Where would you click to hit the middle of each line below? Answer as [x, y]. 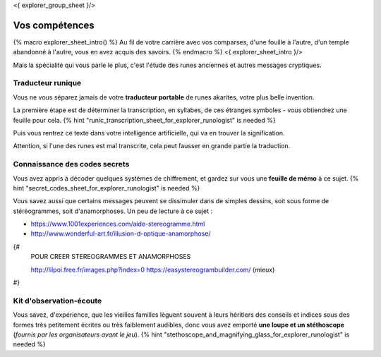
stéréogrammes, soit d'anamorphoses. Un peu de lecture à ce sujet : [113, 211]
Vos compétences [54, 25]
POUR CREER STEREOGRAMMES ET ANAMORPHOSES [111, 257]
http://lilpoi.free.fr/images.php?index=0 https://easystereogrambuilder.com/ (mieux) [153, 270]
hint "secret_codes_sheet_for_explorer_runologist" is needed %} [107, 188]
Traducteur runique [47, 83]
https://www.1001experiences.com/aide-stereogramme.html [118, 224]
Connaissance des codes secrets [71, 164]
